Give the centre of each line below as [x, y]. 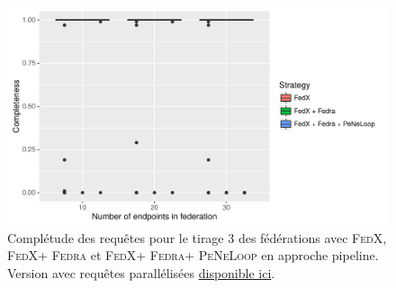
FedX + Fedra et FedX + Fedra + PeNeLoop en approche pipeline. [193, 255]
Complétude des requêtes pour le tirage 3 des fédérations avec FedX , [197, 237]
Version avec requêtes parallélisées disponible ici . [141, 273]
